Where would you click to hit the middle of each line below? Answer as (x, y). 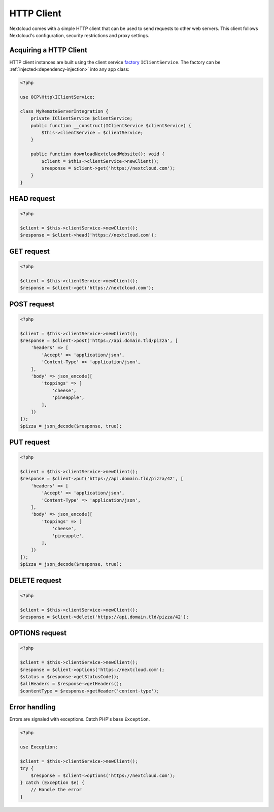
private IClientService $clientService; (82, 119)
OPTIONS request (38, 633)
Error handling (32, 707)
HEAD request (32, 199)
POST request (32, 304)
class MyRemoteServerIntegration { (64, 111)
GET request (30, 251)
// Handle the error (56, 790)
